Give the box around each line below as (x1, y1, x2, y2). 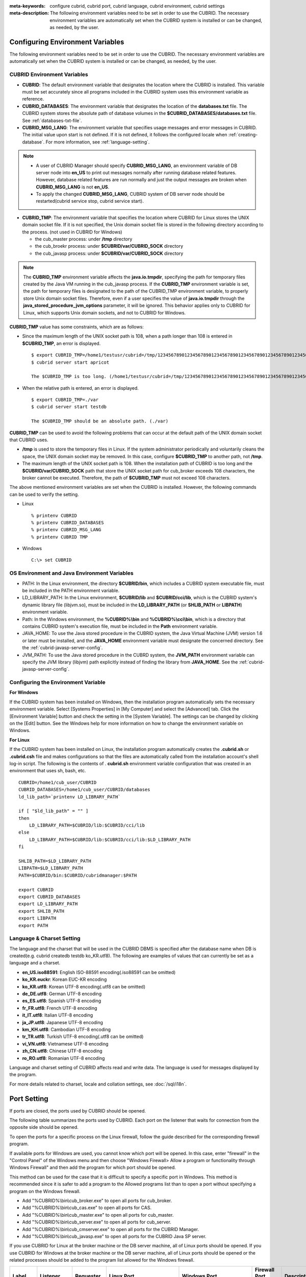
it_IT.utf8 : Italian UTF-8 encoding (22, 1012, 93, 1019)
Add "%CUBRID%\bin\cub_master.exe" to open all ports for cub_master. (22, 1212, 174, 1218)
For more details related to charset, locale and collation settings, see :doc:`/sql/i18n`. (9, 1081, 187, 1087)
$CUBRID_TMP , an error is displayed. (22, 340, 101, 346)
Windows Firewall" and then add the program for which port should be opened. (9, 1165, 176, 1171)
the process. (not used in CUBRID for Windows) (22, 229, 122, 235)
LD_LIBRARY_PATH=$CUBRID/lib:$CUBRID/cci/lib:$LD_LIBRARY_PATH (29, 837, 191, 842)
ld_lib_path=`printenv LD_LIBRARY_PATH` (18, 794, 121, 799)
